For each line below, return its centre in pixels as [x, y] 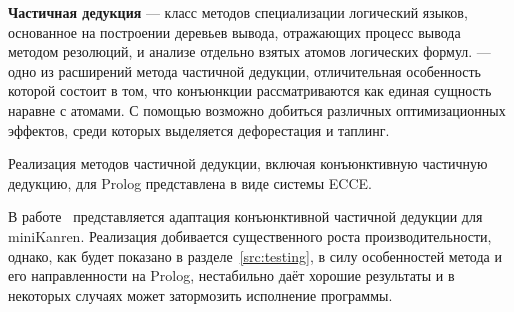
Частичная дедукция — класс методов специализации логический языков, [238, 12]
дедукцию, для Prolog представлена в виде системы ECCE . [190, 182]
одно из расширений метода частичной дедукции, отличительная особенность [244, 70]
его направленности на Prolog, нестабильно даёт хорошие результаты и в [231, 275]
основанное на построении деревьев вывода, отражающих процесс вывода [234, 31]
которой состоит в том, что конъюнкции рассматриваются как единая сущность [250, 90]
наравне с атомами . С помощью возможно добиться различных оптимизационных [257, 109]
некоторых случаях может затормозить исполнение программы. [200, 294]
